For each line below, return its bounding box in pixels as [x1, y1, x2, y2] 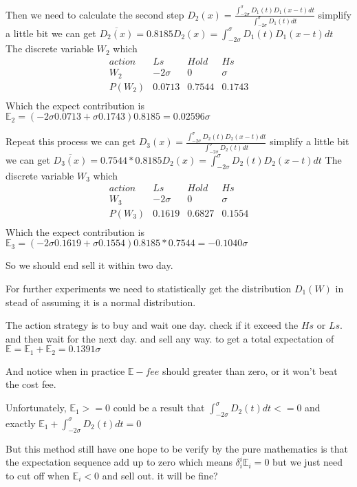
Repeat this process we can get [6, 134, 136, 149]
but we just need [272, 455, 343, 469]
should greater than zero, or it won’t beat [162, 363, 338, 378]
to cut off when [6, 468, 69, 482]
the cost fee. [6, 377, 56, 391]
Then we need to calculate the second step [6, 7, 184, 21]
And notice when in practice [6, 363, 125, 378]
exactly [6, 415, 36, 430]
